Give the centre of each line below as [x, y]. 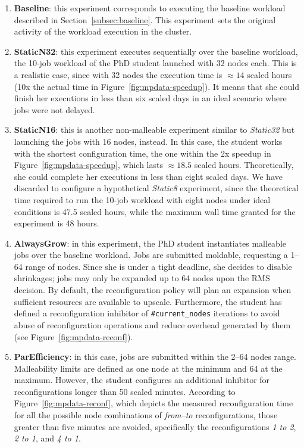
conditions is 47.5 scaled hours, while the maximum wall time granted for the [155, 211]
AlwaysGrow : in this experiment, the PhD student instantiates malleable [150, 243]
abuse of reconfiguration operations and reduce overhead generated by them [152, 324]
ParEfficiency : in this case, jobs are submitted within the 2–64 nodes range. [155, 357]
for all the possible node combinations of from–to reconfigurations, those [146, 415]
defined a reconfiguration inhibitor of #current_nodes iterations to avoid [147, 313]
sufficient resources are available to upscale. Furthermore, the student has [148, 301]
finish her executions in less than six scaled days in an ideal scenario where [150, 98]
